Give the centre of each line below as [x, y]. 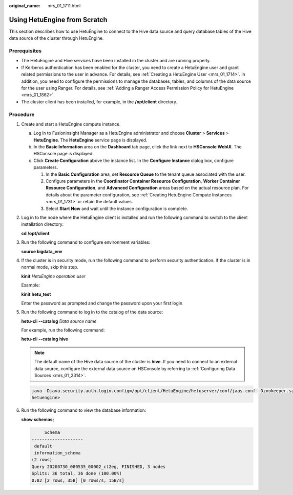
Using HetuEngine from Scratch [58, 20]
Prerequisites [25, 51]
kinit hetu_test [36, 294]
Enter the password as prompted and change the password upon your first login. [103, 303]
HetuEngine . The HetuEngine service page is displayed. [90, 140]
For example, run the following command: [63, 330]
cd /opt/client [35, 233]
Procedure [22, 114]
